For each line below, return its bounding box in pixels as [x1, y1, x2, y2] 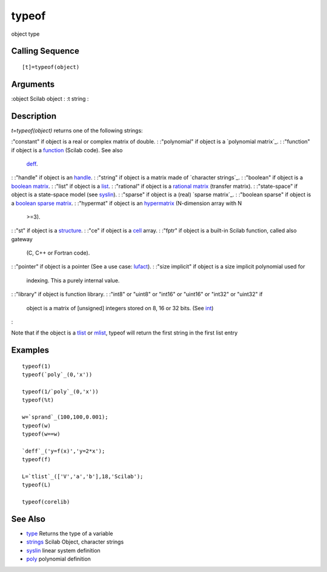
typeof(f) [22, 456, 51, 463]
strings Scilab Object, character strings [26, 538, 124, 545]
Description [11, 111, 57, 121]
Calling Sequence [11, 46, 80, 56]
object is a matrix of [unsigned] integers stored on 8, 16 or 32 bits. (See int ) [26, 304, 214, 311]
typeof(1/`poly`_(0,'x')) [22, 388, 99, 395]
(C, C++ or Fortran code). [26, 249, 90, 257]
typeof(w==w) [22, 430, 61, 437]
